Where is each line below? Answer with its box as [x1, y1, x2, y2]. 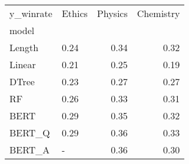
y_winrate [9, 6, 52, 20]
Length [9, 41, 39, 54]
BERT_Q [9, 126, 50, 139]
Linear [9, 58, 36, 71]
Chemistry [137, 6, 180, 20]
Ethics [61, 6, 88, 20]
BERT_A [9, 143, 50, 156]
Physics [97, 6, 128, 20]
